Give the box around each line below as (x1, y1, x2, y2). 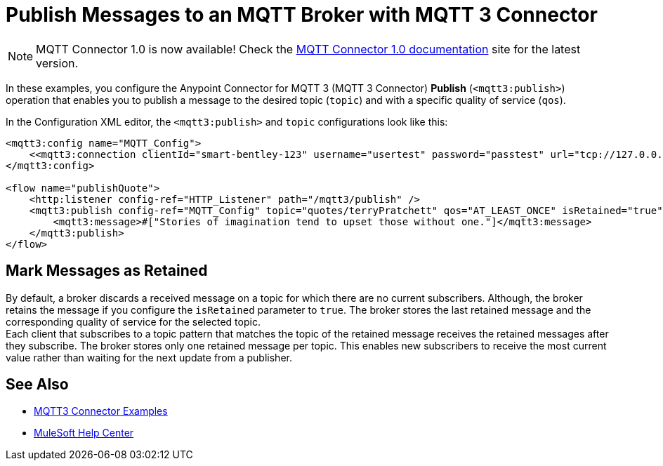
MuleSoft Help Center (34, 427, 134, 439)
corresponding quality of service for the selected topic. (6, 315, 261, 328)
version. (36, 55, 79, 70)
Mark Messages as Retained (6, 262, 208, 280)
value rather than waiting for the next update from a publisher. (6, 351, 292, 364)
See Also (6, 375, 69, 394)
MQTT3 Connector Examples (34, 405, 168, 418)
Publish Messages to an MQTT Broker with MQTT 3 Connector (6, 3, 598, 27)
